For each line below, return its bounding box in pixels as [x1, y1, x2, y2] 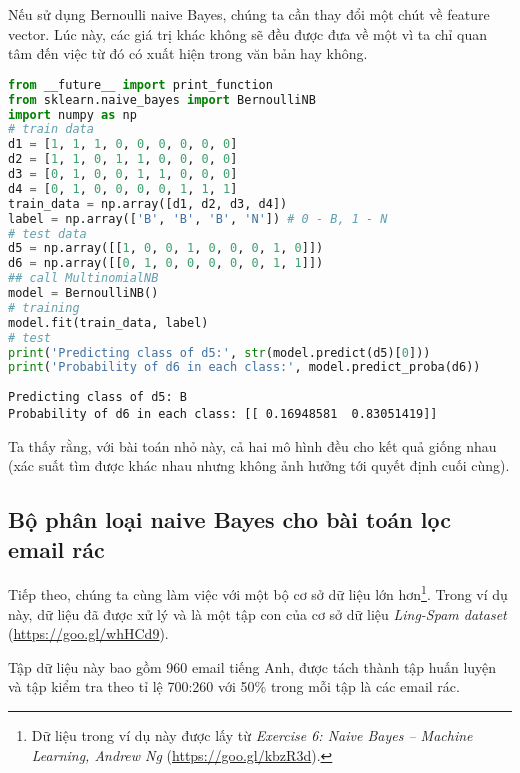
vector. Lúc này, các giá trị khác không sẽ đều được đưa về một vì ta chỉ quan [8, 23, 488, 44]
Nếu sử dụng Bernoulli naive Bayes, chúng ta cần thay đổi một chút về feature [8, 4, 490, 24]
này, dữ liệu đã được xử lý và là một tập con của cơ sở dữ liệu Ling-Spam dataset [8, 603, 507, 624]
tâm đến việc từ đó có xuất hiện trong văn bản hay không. [8, 43, 368, 64]
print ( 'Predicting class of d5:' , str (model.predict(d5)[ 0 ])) [8, 345, 431, 360]
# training [8, 300, 80, 315]
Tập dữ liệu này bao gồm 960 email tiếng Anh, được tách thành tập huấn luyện [8, 656, 497, 677]
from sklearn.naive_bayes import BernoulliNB [8, 92, 316, 107]
